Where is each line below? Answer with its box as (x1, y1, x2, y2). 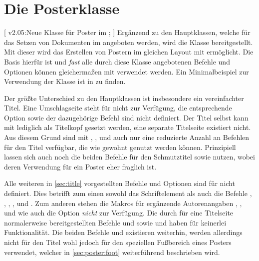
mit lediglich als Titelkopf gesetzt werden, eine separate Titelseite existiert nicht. (4, 122, 251, 132)
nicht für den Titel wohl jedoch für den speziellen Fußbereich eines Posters (4, 237, 232, 247)
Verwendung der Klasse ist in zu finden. (4, 76, 126, 86)
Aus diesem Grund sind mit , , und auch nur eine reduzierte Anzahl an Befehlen (4, 132, 250, 142)
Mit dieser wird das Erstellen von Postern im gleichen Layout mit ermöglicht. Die (4, 46, 254, 57)
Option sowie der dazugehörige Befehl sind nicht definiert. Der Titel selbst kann (4, 112, 249, 122)
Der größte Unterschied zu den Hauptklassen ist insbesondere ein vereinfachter (4, 92, 244, 103)
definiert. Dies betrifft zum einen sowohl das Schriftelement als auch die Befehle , (4, 188, 252, 198)
